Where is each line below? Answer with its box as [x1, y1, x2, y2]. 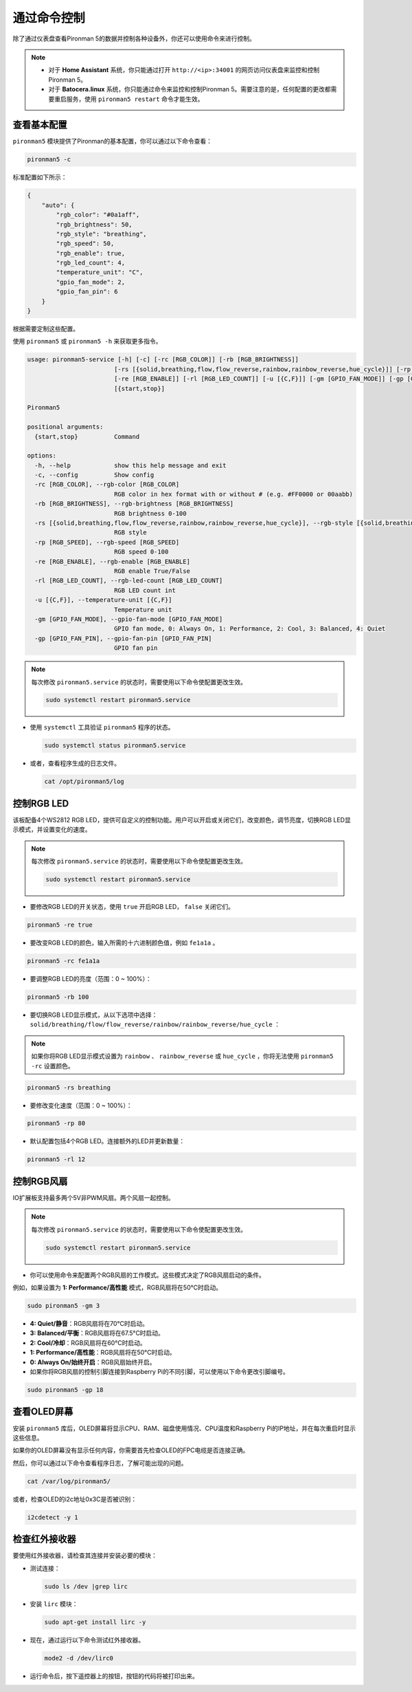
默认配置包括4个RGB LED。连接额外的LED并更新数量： [30, 1137, 185, 1145]
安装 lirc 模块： [30, 1600, 78, 1608]
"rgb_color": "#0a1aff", [56, 211, 140, 219]
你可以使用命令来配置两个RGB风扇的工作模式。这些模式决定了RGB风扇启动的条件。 [30, 1271, 266, 1279]
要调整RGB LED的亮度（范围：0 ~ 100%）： [30, 975, 152, 982]
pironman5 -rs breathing [27, 1083, 111, 1092]
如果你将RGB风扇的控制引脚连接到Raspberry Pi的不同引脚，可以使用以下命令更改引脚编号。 [30, 1368, 290, 1376]
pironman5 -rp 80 [27, 1120, 86, 1127]
